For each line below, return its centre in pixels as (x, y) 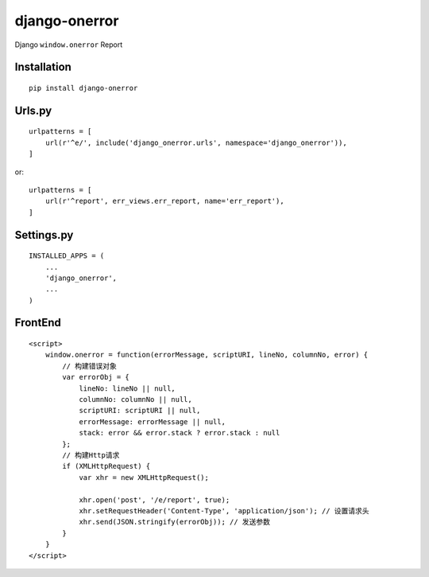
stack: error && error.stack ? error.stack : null (180, 433)
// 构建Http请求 (91, 455)
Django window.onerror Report (69, 45)
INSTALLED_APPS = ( (67, 256)
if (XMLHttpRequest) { (106, 466)
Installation (43, 67)
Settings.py (44, 235)
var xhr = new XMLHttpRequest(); (144, 477)
